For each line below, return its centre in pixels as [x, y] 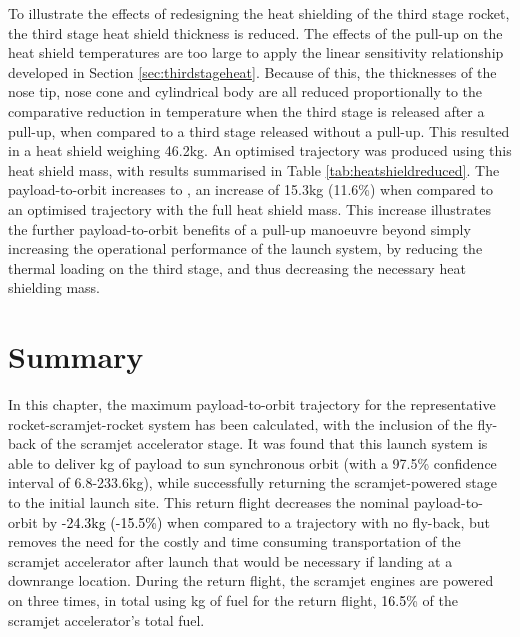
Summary [76, 356]
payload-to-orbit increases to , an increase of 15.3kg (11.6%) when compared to [250, 189]
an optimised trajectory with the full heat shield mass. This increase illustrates [249, 208]
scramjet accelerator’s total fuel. [106, 619]
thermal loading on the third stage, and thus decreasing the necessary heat [237, 267]
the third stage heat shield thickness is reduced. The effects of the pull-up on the [255, 32]
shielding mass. [54, 287]
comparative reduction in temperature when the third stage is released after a [246, 110]
